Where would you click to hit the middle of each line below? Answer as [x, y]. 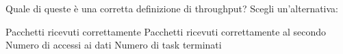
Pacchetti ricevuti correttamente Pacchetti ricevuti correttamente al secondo [166, 31]
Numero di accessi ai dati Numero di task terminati [114, 45]
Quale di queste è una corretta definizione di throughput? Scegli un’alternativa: [172, 8]
